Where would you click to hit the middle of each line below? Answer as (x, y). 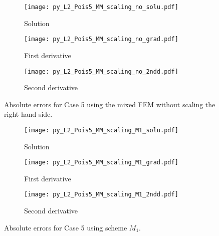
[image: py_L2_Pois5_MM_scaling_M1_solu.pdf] (101, 130)
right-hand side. (28, 114)
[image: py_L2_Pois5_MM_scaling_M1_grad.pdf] (101, 163)
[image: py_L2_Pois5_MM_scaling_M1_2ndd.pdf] (101, 195)
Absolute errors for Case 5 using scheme (66, 227)
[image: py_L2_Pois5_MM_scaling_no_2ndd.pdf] (101, 71)
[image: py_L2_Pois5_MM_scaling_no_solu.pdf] (101, 7)
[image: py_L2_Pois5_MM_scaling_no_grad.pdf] (101, 39)
